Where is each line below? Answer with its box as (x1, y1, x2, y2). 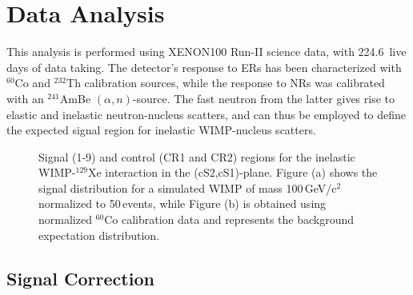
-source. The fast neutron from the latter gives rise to (132, 90, 395, 106)
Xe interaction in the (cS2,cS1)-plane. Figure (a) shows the (87, 164, 378, 181)
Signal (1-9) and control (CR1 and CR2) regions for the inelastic (38, 148, 355, 165)
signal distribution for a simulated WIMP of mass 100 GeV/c (38, 179, 337, 196)
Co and (14, 74, 50, 91)
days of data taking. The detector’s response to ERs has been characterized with (6, 58, 402, 75)
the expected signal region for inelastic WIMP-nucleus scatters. (6, 122, 316, 138)
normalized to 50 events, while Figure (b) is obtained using (38, 195, 327, 212)
